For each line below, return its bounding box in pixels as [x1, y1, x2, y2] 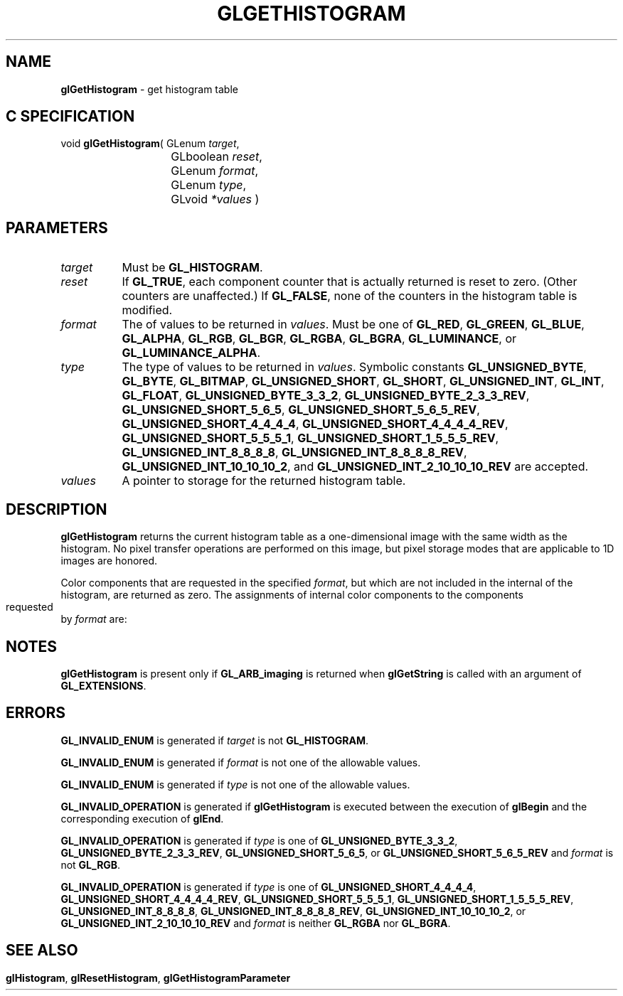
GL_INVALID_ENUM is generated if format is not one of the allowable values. [60, 756, 421, 769]
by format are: [60, 613, 127, 626]
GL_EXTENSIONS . [60, 679, 147, 692]
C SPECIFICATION [6, 107, 135, 126]
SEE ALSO [6, 941, 78, 960]
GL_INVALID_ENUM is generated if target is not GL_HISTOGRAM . [60, 734, 369, 746]
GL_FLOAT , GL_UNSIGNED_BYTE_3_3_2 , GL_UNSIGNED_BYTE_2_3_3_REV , [122, 388, 530, 403]
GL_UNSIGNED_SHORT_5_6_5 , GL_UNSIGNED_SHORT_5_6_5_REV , [122, 402, 480, 417]
